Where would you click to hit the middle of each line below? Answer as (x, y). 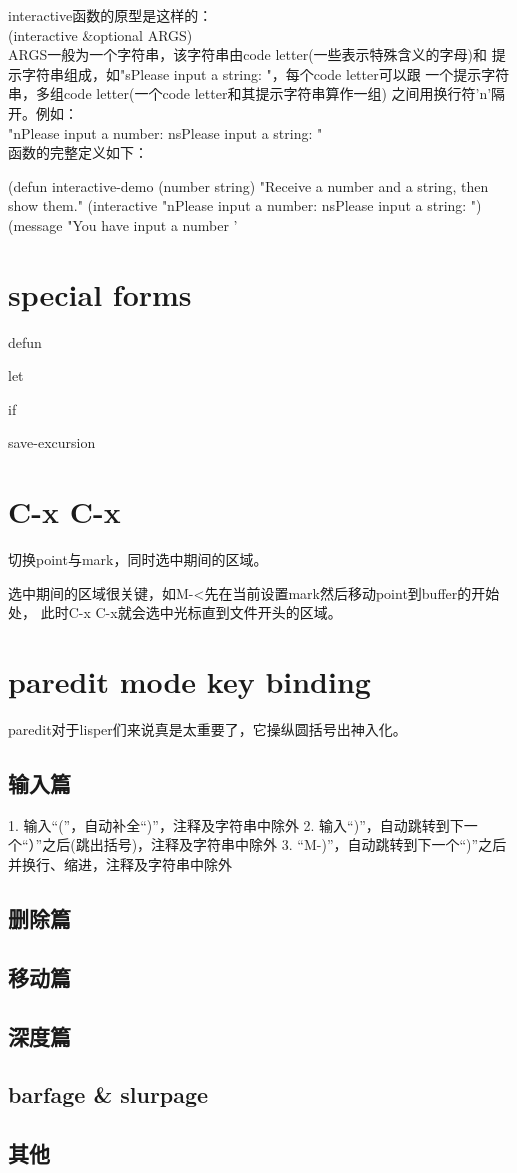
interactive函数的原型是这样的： (110, 15)
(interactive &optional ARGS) (100, 34)
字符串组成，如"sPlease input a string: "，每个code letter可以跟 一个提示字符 (265, 73)
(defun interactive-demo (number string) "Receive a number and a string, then (248, 185)
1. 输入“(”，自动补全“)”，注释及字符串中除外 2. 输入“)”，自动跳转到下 (236, 824)
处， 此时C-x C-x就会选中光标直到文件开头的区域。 (175, 612)
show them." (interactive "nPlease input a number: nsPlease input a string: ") (245, 205)
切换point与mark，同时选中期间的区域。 (138, 559)
